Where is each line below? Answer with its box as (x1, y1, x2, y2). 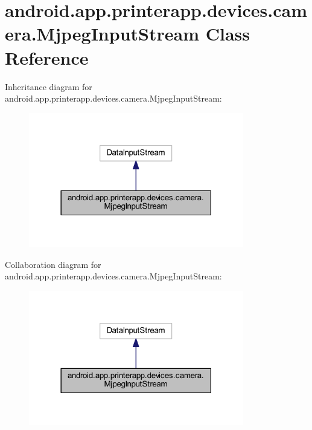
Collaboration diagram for (5, 258, 101, 270)
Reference (5, 45, 89, 70)
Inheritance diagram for (5, 80, 92, 93)
